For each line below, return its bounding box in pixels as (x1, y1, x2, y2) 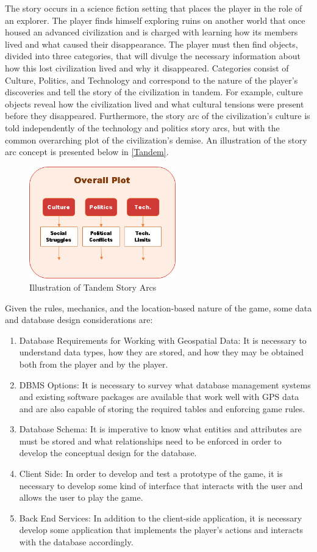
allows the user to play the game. (19, 491, 143, 504)
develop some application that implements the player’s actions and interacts (19, 523, 303, 536)
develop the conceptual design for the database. (19, 446, 197, 459)
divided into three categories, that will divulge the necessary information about (5, 49, 301, 62)
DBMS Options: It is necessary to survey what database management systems (19, 378, 311, 391)
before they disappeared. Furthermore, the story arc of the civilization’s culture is (5, 109, 310, 122)
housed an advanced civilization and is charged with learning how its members (5, 26, 298, 38)
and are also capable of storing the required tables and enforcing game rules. (19, 402, 305, 415)
